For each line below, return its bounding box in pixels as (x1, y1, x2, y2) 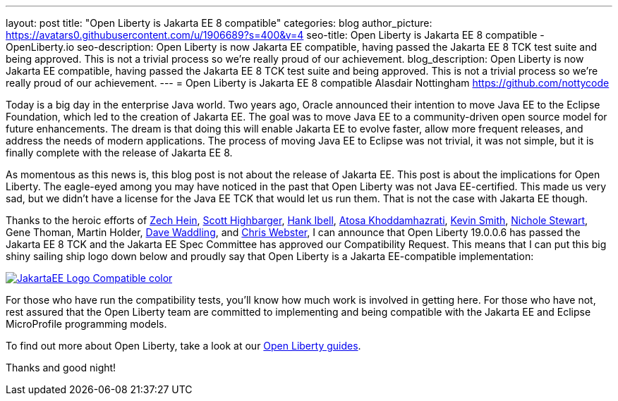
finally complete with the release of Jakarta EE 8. (6, 147, 233, 159)
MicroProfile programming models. (6, 318, 167, 330)
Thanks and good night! (6, 362, 116, 374)
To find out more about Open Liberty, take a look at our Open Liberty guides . (6, 340, 361, 352)
